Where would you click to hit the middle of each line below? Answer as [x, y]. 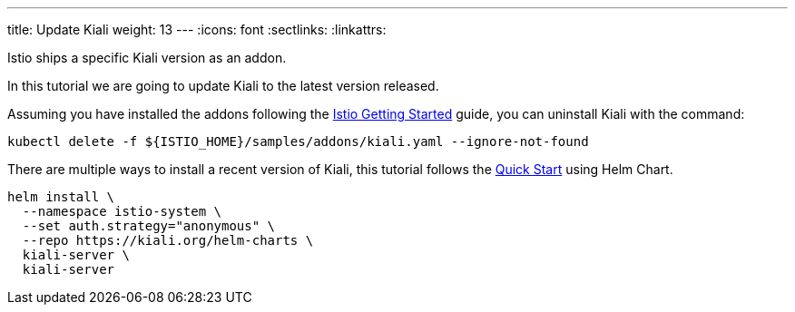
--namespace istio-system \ [122, 211]
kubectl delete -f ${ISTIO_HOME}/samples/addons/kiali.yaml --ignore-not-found [298, 141]
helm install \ [61, 197]
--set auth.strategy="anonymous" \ [149, 226]
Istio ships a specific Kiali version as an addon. [147, 58]
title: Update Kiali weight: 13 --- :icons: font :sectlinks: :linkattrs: [197, 29]
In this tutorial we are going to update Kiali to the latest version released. [223, 86]
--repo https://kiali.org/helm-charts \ [168, 240]
